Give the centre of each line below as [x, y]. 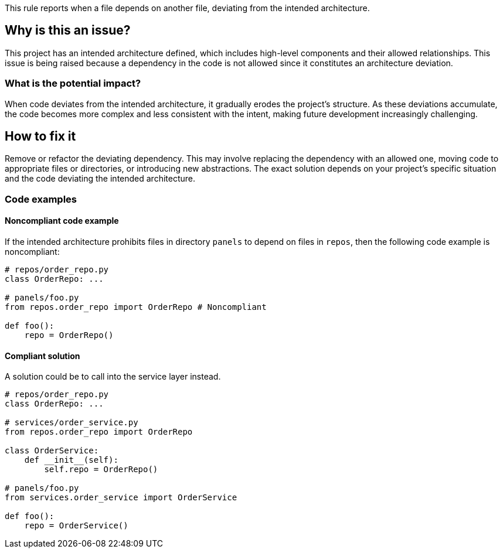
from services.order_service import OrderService [121, 498]
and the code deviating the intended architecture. [100, 179]
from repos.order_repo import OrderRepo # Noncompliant [136, 307]
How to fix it [40, 136]
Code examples [41, 199]
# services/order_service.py [72, 423]
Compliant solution [43, 356]
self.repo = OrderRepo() [101, 470]
